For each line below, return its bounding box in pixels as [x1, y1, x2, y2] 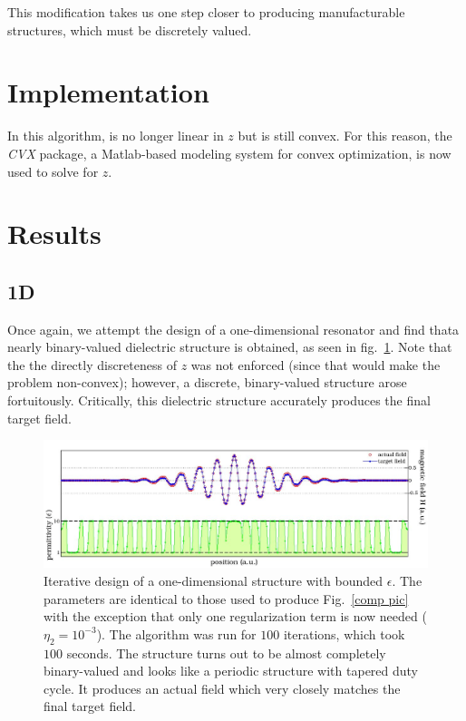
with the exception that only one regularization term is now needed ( [44, 607, 427, 626]
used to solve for [7, 161, 99, 180]
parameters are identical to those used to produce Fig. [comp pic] [44, 589, 409, 608]
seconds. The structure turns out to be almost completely [66, 643, 386, 662]
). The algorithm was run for [96, 624, 257, 643]
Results [7, 215, 102, 252]
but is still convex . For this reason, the [238, 126, 452, 145]
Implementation [7, 73, 209, 111]
